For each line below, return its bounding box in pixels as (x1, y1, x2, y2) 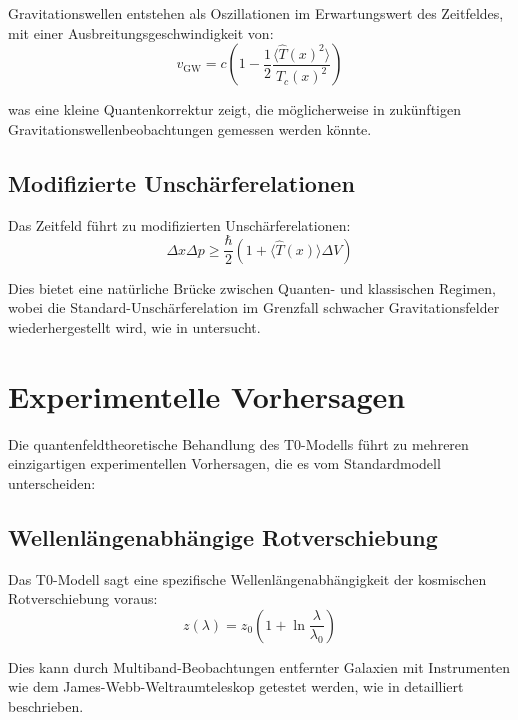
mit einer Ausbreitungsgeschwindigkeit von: (8, 22, 274, 43)
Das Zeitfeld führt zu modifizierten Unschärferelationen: (8, 214, 351, 235)
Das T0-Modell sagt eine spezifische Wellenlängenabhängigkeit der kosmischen (8, 568, 487, 589)
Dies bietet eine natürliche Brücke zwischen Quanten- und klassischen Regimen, (8, 277, 496, 298)
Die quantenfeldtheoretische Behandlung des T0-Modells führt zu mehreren (8, 433, 469, 454)
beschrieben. (8, 695, 84, 716)
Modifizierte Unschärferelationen (8, 167, 355, 198)
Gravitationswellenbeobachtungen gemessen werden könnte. (8, 118, 372, 139)
